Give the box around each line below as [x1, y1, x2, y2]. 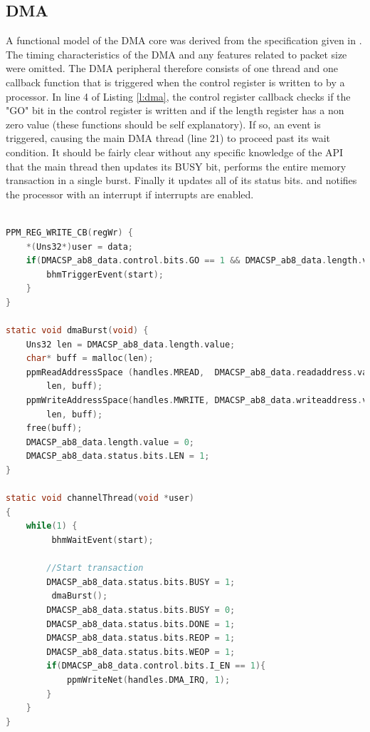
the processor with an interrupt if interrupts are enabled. [6, 186, 254, 201]
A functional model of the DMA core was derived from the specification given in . [6, 33, 362, 48]
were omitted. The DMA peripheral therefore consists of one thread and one [6, 61, 338, 76]
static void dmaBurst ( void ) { [6, 325, 149, 336]
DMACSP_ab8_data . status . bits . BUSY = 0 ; [46, 604, 236, 615]
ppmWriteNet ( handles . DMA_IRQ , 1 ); [66, 674, 231, 685]
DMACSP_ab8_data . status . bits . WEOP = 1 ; [46, 646, 236, 657]
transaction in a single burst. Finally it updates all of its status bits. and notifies [6, 173, 357, 188]
